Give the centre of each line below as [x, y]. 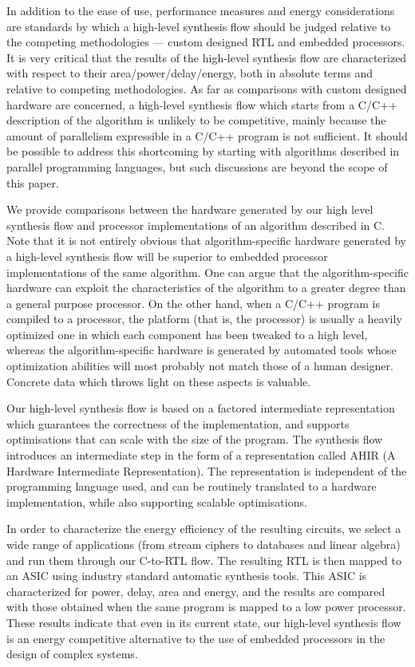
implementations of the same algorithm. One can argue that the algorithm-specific [207, 272]
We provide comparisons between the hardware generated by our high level [190, 209]
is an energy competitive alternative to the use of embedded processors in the [196, 638]
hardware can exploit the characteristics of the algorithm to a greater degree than [206, 288]
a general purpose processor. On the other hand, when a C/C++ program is [194, 303]
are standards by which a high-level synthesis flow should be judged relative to [199, 26]
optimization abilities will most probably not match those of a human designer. [200, 366]
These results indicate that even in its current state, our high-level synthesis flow [204, 622]
